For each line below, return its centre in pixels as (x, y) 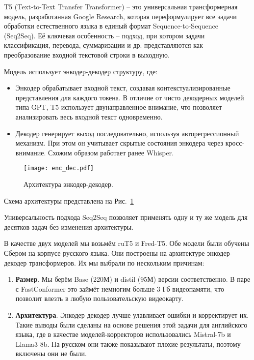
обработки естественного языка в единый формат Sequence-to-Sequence (111, 26)
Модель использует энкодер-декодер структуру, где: (81, 71)
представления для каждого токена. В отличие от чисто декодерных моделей (130, 97)
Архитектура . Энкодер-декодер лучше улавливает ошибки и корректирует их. (132, 315)
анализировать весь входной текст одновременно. (89, 116)
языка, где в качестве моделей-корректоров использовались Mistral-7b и (123, 334)
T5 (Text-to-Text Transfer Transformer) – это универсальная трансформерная (121, 6)
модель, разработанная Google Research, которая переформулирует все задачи (120, 16)
